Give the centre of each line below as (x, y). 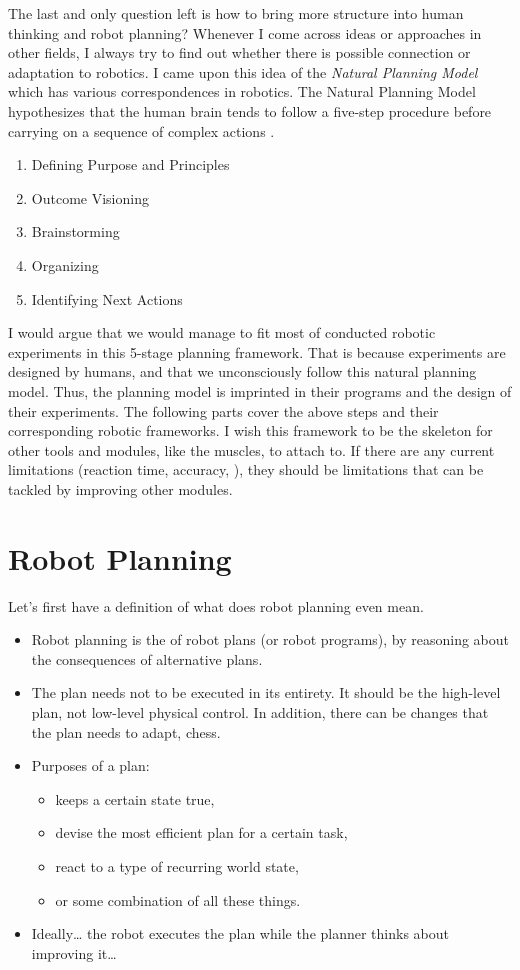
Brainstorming (75, 231)
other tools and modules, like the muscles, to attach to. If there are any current (251, 449)
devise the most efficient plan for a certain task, (201, 832)
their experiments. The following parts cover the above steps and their (223, 410)
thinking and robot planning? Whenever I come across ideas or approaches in (245, 32)
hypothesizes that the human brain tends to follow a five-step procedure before (250, 110)
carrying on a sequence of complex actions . (141, 130)
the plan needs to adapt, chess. (126, 731)
